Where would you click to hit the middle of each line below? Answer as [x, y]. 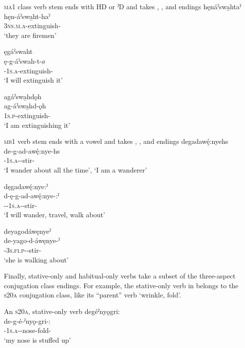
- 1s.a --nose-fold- [28, 330]
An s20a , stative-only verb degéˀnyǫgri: [62, 311]
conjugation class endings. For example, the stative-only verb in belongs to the [121, 285]
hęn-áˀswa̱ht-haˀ [27, 16]
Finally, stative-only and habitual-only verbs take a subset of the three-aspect [120, 276]
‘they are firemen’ [30, 35]
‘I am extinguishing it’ [37, 125]
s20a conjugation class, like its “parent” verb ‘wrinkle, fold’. [93, 295]
